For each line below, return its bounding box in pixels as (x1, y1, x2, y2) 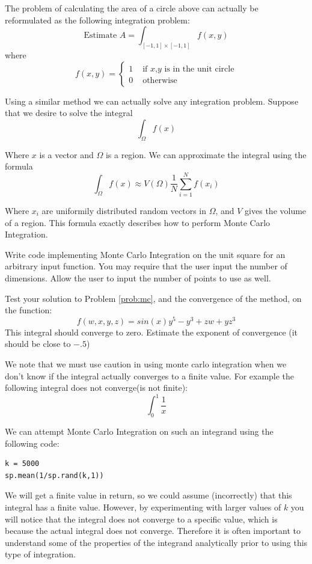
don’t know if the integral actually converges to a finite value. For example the (5, 369, 295, 382)
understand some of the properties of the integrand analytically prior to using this (5, 536, 308, 548)
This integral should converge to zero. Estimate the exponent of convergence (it (5, 325, 298, 338)
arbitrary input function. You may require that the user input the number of (5, 260, 287, 272)
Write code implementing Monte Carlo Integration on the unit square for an (5, 248, 286, 260)
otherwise (142, 76, 177, 85)
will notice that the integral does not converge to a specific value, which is (5, 512, 278, 525)
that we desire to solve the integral (5, 106, 133, 119)
